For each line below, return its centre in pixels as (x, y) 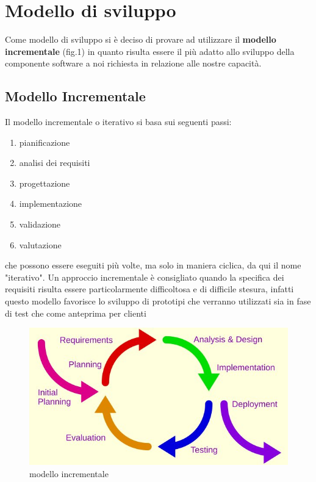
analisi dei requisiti (55, 163)
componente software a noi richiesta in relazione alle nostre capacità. (133, 63)
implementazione (51, 203)
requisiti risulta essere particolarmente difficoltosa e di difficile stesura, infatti (149, 289)
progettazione (45, 183)
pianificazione (45, 142)
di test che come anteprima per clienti (76, 313)
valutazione (40, 244)
